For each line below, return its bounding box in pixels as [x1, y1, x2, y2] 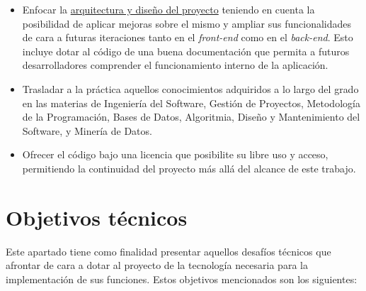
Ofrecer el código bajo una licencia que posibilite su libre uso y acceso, [22, 147, 328, 162]
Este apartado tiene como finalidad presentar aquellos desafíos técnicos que [6, 243, 331, 258]
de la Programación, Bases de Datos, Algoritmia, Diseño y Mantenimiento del [22, 109, 360, 124]
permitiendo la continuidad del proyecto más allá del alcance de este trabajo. [22, 160, 356, 175]
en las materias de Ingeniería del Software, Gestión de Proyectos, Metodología [22, 95, 360, 110]
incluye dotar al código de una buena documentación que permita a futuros [22, 43, 350, 58]
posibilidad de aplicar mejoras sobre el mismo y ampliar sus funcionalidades [22, 16, 352, 31]
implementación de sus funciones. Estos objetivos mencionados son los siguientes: [6, 271, 358, 286]
